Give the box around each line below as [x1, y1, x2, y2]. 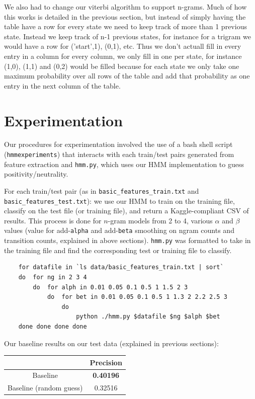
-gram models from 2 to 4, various [108, 215, 213, 225]
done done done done [18, 323, 87, 330]
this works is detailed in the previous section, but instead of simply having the [4, 11, 246, 22]
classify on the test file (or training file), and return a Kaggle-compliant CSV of [4, 205, 249, 216]
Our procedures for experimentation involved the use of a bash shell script [4, 139, 233, 149]
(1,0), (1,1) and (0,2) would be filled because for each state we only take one [4, 60, 239, 71]
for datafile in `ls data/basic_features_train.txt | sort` [18, 264, 224, 271]
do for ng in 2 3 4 [18, 273, 87, 281]
